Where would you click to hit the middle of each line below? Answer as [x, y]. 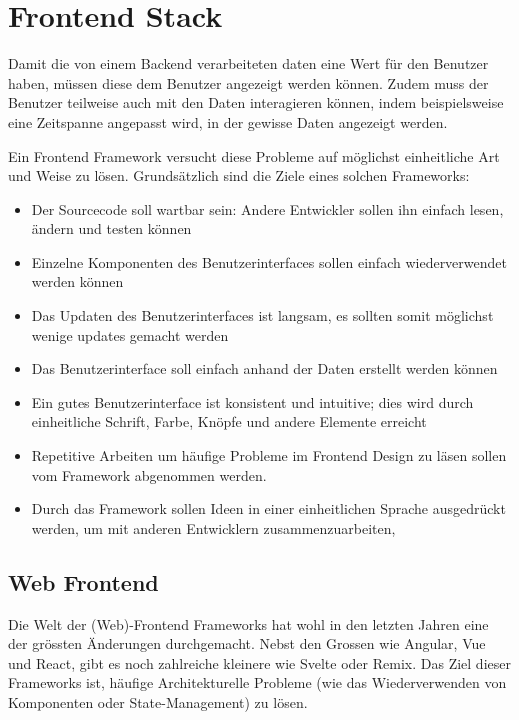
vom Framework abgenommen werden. [149, 474]
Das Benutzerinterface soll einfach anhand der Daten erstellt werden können [264, 368]
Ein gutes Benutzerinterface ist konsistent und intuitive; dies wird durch [252, 401]
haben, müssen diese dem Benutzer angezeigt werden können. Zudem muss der [248, 82]
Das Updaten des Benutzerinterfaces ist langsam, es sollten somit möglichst [262, 315]
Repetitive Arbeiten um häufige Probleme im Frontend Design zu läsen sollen [269, 455]
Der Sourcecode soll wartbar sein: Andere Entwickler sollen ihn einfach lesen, [267, 208]
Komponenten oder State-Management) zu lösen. [158, 701]
